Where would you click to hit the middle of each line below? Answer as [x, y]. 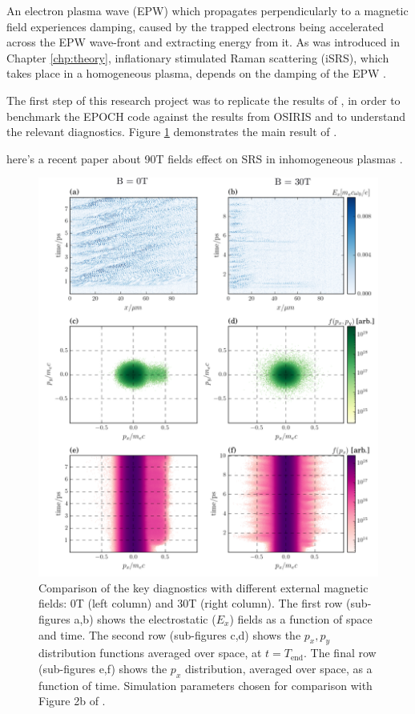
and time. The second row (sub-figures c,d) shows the [170, 634]
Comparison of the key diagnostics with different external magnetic [203, 587]
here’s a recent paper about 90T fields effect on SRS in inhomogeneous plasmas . [205, 158]
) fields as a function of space [301, 619]
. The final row [340, 653]
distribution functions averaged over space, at [150, 653]
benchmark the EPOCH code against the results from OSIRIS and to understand [206, 116]
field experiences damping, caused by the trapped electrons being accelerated [195, 26]
